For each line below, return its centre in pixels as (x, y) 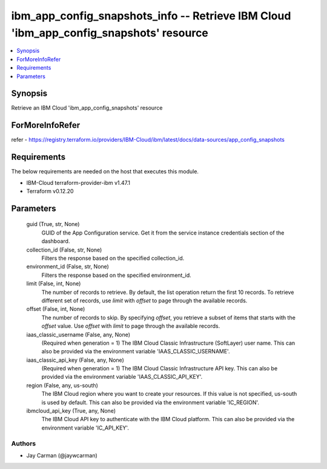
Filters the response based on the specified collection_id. (113, 258)
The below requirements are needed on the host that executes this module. (105, 171)
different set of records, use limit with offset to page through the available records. (144, 301)
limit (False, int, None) (54, 284)
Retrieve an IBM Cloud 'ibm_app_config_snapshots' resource (87, 108)
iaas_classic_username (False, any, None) (78, 334)
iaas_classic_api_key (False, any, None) (75, 360)
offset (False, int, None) (56, 309)
